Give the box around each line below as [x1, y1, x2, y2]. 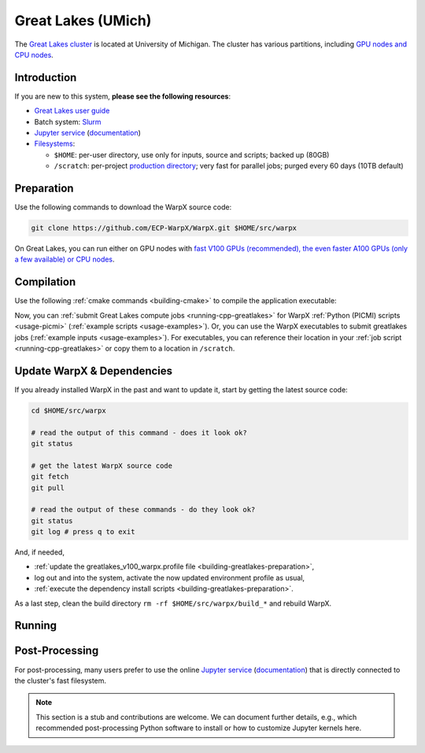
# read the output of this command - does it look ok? [31, 428, 247, 437]
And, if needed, [14, 547, 65, 557]
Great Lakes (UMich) [14, 12, 152, 29]
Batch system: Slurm [34, 117, 102, 126]
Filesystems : [34, 139, 76, 149]
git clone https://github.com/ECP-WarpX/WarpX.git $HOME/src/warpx [31, 224, 297, 232]
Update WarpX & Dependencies [14, 364, 173, 377]
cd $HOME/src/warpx [31, 406, 106, 415]
